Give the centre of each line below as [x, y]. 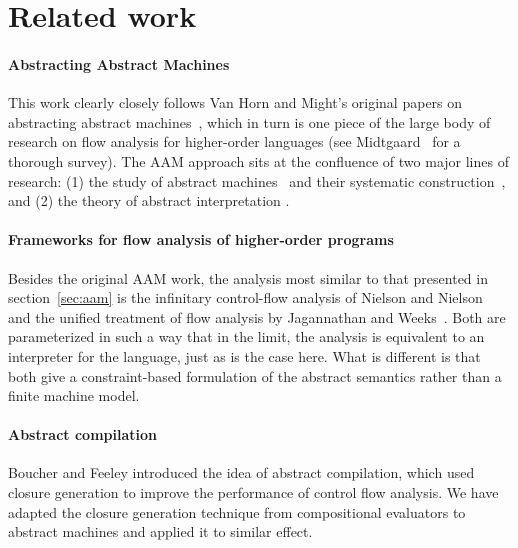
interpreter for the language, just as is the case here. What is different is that [244, 355]
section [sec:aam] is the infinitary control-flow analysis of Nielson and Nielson [245, 297]
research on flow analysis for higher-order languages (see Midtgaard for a [234, 141]
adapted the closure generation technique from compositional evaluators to [237, 511]
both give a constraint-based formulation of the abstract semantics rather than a [255, 375]
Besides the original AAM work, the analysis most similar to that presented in [248, 277]
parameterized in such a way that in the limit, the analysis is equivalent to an [246, 336]
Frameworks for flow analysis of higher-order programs [201, 239]
